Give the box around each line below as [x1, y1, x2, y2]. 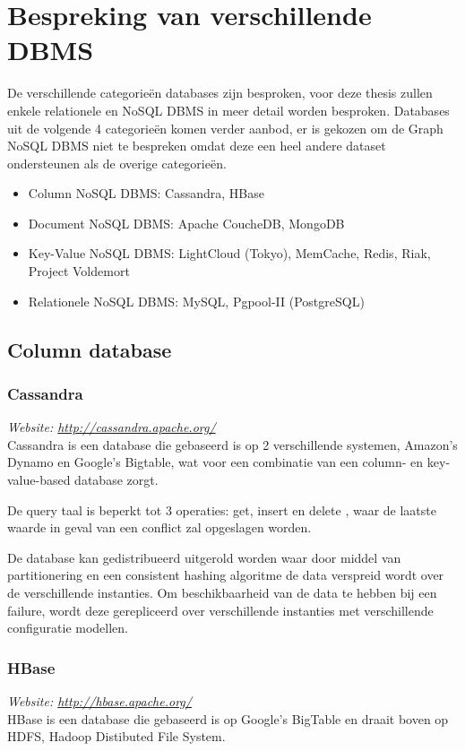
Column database [7, 335, 172, 363]
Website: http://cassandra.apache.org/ [7, 418, 216, 436]
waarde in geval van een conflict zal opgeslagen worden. [7, 518, 312, 537]
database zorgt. [74, 470, 159, 489]
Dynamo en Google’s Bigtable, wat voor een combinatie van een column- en [7, 453, 424, 471]
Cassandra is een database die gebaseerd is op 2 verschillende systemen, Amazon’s [7, 435, 458, 453]
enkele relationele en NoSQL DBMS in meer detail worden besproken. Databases [7, 100, 450, 119]
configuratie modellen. [7, 618, 129, 637]
